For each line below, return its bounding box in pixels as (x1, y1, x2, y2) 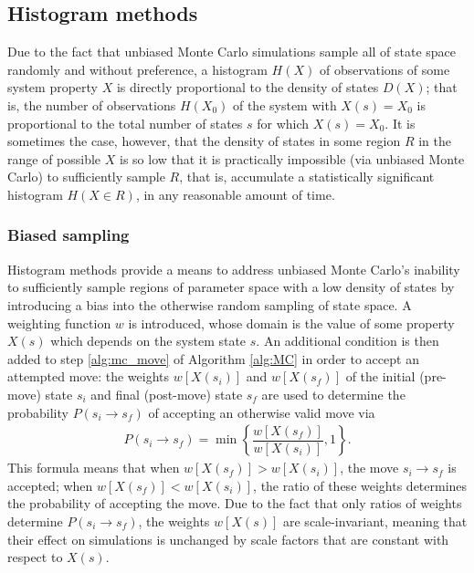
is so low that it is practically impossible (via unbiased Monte (120, 149, 465, 168)
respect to (7, 547, 63, 567)
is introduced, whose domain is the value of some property (128, 313, 455, 332)
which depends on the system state (50, 331, 247, 350)
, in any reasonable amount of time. (135, 184, 335, 203)
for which (257, 113, 310, 132)
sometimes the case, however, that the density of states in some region (7, 131, 401, 151)
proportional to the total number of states (7, 113, 243, 132)
